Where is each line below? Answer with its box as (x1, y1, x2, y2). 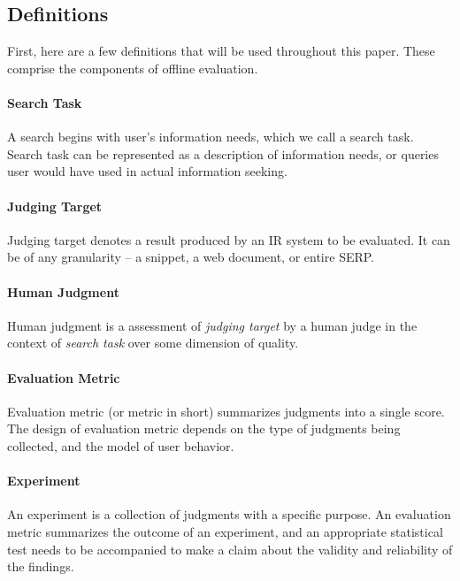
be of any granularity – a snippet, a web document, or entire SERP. (7, 248, 375, 266)
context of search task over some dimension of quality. (7, 333, 299, 352)
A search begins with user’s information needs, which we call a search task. (7, 127, 414, 146)
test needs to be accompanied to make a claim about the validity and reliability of (7, 539, 453, 558)
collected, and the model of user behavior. (7, 436, 234, 455)
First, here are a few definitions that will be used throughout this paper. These (7, 42, 435, 60)
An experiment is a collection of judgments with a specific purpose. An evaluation (7, 505, 451, 524)
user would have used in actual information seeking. (7, 162, 287, 180)
